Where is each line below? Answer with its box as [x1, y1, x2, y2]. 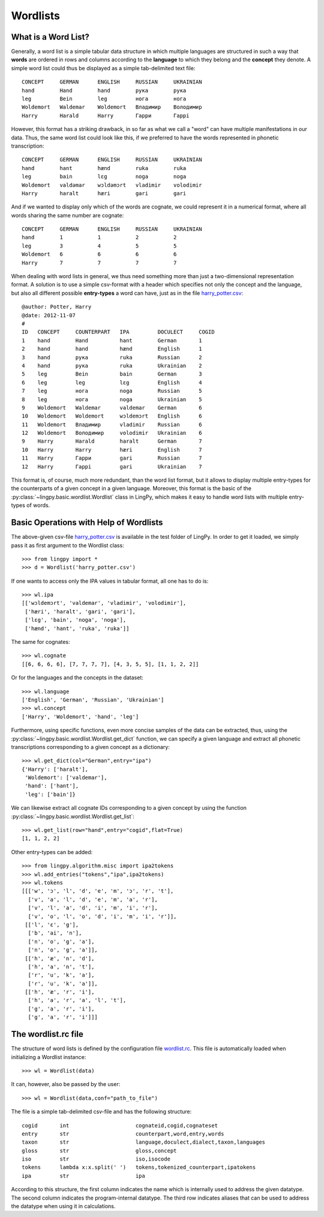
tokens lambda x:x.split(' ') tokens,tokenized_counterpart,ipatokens [22, 1164, 256, 1171]
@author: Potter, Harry [22, 303, 92, 311]
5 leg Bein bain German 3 [22, 371, 202, 378]
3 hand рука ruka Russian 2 [22, 354, 202, 360]
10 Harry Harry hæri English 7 [22, 446, 202, 453]
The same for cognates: [11, 639, 70, 646]
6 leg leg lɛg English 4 [22, 379, 202, 386]
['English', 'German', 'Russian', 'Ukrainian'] [22, 696, 164, 703]
